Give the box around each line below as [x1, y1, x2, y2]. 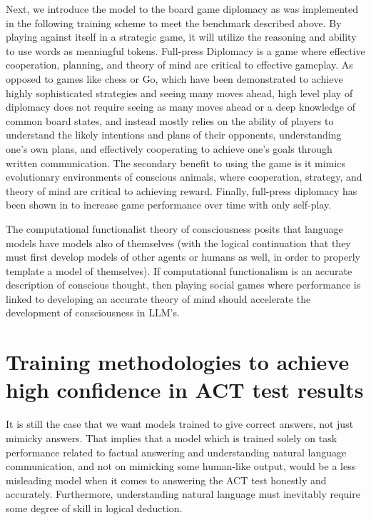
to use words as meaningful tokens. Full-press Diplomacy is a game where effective [6, 43, 365, 58]
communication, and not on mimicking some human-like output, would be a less [6, 459, 356, 474]
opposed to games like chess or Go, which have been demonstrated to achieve [6, 71, 343, 86]
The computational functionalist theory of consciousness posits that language [6, 221, 343, 236]
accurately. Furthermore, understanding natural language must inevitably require [6, 486, 360, 501]
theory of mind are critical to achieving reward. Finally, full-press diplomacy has [6, 183, 357, 198]
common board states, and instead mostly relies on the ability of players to [6, 113, 334, 128]
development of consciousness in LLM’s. [6, 305, 180, 320]
